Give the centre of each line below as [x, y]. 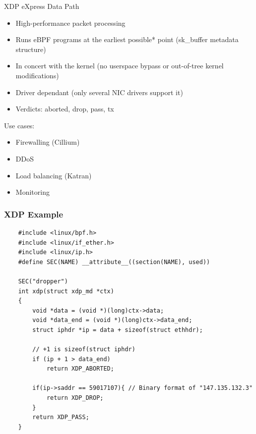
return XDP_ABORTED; [80, 369]
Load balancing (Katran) [54, 175]
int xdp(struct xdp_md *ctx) [66, 291]
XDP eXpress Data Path [42, 6]
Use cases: [19, 125]
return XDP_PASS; [61, 417]
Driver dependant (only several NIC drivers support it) [99, 92]
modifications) [37, 75]
